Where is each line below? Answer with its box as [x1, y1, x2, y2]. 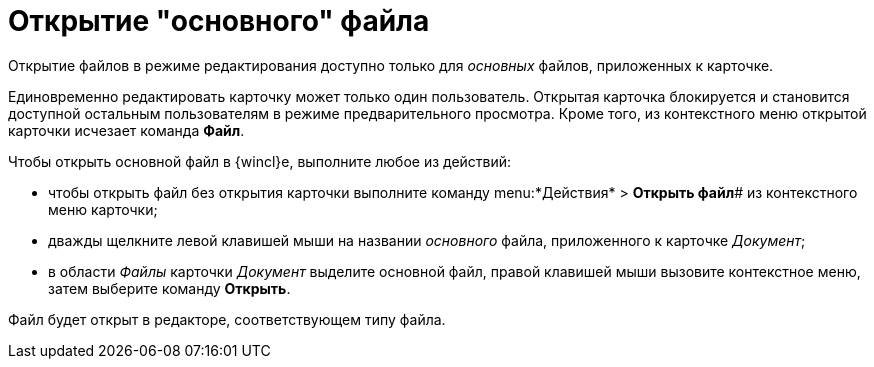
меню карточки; [48, 200, 158, 218]
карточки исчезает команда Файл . [8, 121, 245, 139]
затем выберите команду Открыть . [48, 279, 291, 297]
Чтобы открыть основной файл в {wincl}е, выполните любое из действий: [8, 152, 512, 170]
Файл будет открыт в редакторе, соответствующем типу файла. [8, 310, 446, 328]
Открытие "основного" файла [8, 4, 430, 38]
